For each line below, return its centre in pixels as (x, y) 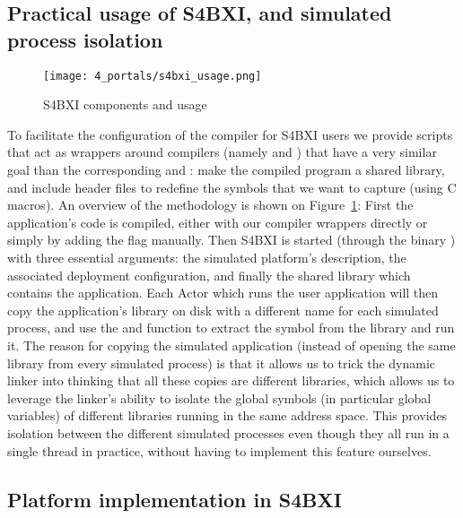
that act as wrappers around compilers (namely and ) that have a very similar (222, 152)
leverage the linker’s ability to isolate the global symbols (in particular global (219, 397)
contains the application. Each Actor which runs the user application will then (223, 293)
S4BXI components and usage (125, 104)
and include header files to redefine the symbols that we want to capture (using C (232, 187)
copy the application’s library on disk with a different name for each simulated (223, 310)
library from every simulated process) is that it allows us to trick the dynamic (222, 363)
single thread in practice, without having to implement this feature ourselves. (219, 450)
